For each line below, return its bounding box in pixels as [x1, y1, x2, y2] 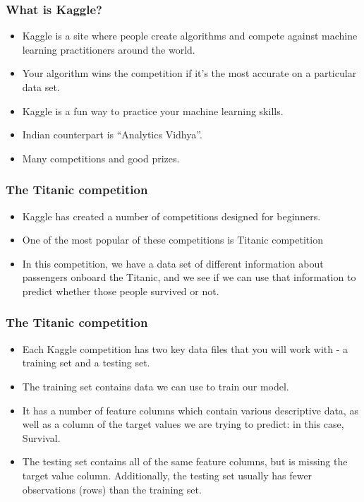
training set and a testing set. [22, 355, 150, 370]
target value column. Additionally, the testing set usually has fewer [22, 467, 313, 482]
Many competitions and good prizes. [22, 150, 180, 165]
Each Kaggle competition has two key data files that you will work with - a [22, 341, 348, 356]
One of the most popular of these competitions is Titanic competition [22, 232, 323, 247]
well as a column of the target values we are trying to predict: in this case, [22, 417, 344, 431]
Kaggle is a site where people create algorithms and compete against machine [22, 28, 358, 43]
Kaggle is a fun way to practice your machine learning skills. [22, 103, 284, 118]
